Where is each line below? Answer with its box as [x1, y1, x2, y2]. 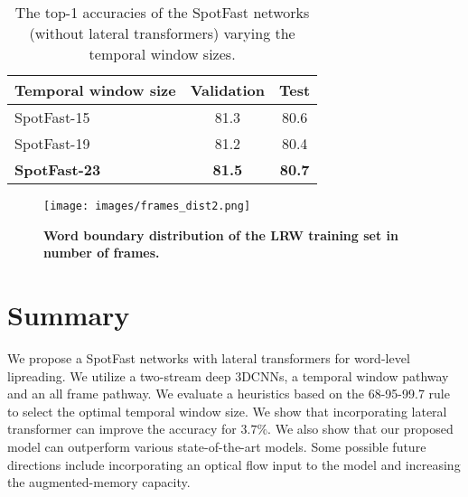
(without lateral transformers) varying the [29, 23, 295, 43]
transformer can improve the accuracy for [7, 419, 237, 438]
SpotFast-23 [14, 159, 101, 180]
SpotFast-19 [14, 133, 90, 154]
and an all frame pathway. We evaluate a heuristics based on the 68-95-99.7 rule [7, 384, 450, 403]
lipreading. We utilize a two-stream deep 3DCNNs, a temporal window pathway [7, 366, 449, 385]
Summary [7, 296, 130, 333]
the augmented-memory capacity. [7, 473, 191, 492]
